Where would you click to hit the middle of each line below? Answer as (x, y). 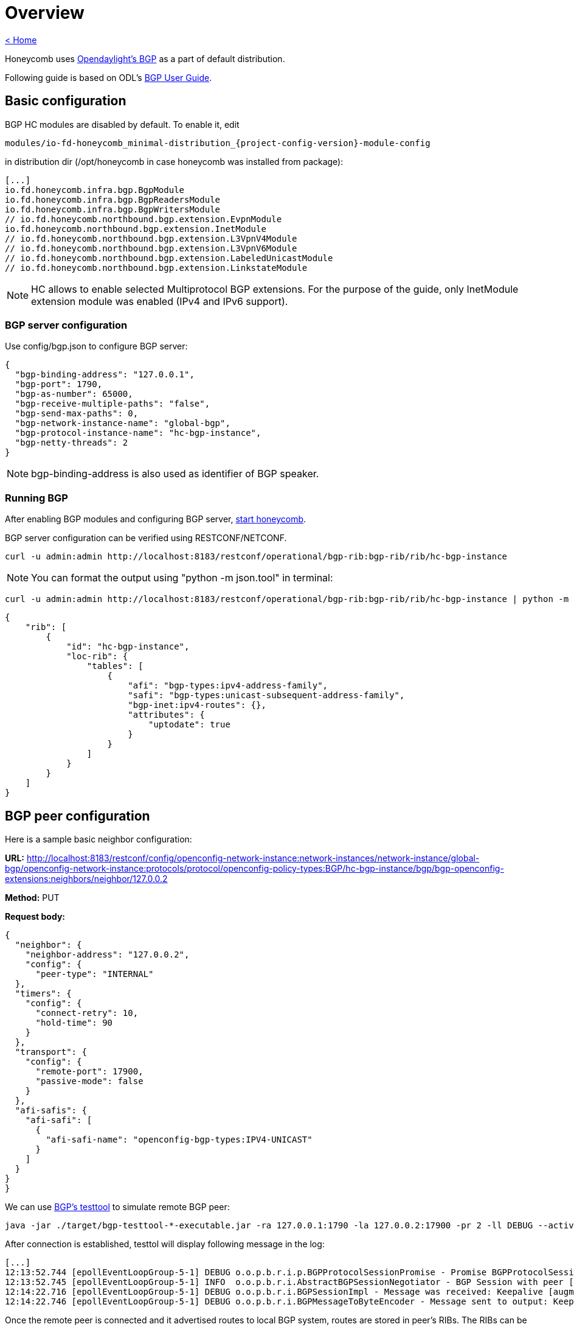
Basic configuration (66, 101)
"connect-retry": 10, (87, 1013)
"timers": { (43, 993)
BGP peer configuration (78, 816)
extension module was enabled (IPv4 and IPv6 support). (160, 301)
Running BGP (36, 498)
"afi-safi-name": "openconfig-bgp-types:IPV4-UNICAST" (179, 1139)
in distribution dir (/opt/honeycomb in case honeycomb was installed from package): (174, 161)
